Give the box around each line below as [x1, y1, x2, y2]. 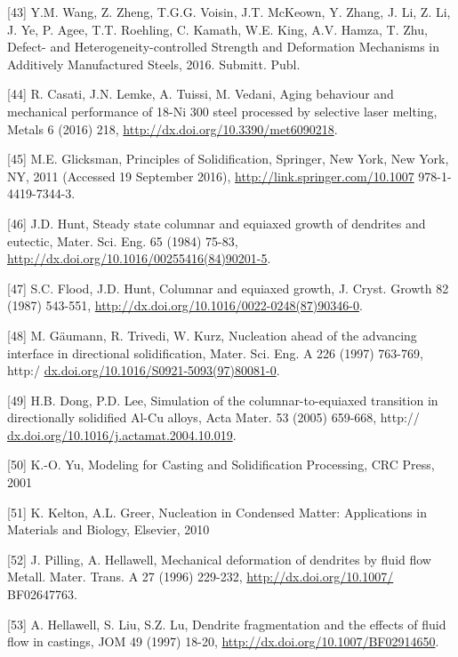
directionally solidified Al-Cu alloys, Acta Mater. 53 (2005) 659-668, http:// [7, 408, 420, 427]
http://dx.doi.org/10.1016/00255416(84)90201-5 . [7, 249, 271, 268]
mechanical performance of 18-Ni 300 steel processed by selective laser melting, [7, 101, 438, 120]
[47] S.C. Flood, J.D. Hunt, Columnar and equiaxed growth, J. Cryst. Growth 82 [7, 278, 449, 297]
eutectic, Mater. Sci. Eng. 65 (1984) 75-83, [7, 231, 238, 250]
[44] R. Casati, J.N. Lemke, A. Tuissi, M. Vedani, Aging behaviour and [7, 84, 394, 103]
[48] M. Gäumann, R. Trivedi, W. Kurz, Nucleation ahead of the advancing [7, 325, 417, 344]
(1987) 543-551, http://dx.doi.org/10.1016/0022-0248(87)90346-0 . [7, 296, 363, 315]
